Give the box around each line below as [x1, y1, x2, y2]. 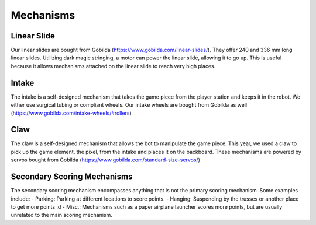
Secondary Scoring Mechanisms [11, 172, 133, 182]
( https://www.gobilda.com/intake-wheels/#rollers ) [11, 110, 132, 117]
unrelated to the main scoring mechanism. [11, 212, 112, 219]
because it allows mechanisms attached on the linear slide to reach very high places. [11, 62, 216, 69]
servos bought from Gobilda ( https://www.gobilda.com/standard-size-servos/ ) [11, 156, 201, 163]
